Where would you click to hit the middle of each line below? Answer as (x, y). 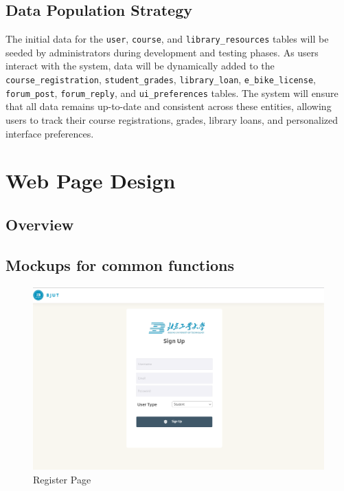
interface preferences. (50, 133)
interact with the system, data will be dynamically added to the (140, 66)
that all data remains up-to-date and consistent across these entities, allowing (169, 106)
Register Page (62, 479)
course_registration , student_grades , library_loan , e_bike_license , (161, 79)
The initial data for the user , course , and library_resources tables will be (167, 39)
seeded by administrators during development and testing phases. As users (162, 52)
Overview (40, 224)
